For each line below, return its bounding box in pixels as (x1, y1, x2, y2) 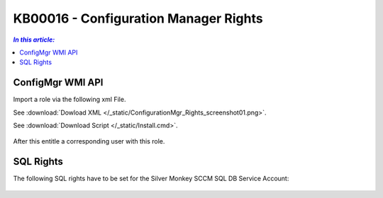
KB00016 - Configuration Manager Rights (13, 11, 263, 26)
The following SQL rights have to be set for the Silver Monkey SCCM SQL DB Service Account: (13, 174, 289, 183)
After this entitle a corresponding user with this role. (13, 137, 165, 146)
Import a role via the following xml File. (13, 95, 126, 104)
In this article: (13, 35, 55, 44)
